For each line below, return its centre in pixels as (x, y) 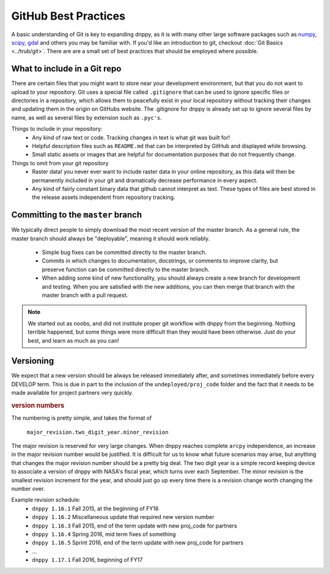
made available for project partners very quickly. (72, 393)
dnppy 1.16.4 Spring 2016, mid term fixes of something (104, 534)
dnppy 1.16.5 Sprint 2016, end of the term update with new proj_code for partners (138, 543)
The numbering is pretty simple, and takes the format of (82, 418)
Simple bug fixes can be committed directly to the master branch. (124, 252)
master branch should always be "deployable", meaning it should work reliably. (111, 238)
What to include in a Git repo (66, 69)
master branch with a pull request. (85, 295)
